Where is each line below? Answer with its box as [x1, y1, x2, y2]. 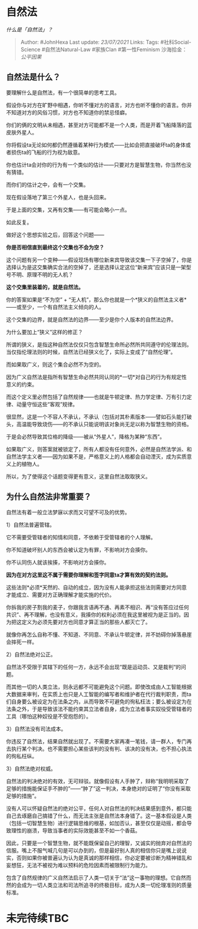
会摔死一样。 [6, 638, 37, 645]
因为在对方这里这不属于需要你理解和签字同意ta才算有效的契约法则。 [6, 571, 171, 578]
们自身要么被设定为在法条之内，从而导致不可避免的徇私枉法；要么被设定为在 [6, 698, 192, 705]
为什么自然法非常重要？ [6, 492, 91, 502]
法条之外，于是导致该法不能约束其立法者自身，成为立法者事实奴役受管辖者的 [6, 705, 192, 712]
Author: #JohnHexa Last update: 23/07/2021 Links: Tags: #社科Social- [20, 38, 192, 45]
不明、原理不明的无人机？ [11, 271, 74, 278]
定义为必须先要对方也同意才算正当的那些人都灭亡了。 [21, 618, 151, 625]
